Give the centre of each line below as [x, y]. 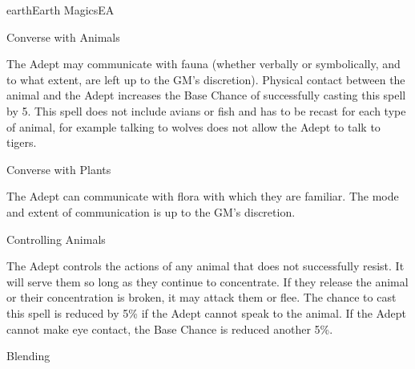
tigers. [22, 142]
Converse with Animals [63, 36]
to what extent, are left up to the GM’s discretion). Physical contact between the [206, 79]
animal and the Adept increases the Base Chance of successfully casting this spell [206, 95]
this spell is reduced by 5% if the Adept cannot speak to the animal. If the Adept [206, 312]
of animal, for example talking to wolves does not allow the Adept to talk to [193, 126]
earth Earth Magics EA [60, 10]
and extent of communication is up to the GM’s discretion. [151, 211]
